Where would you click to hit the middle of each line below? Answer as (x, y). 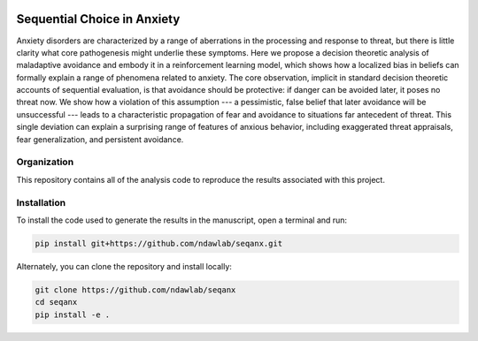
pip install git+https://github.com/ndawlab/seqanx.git (159, 243)
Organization (45, 162)
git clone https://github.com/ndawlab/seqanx (135, 290)
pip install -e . (73, 314)
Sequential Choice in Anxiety (98, 19)
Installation (41, 202)
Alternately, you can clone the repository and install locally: (124, 266)
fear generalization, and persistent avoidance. (100, 139)
